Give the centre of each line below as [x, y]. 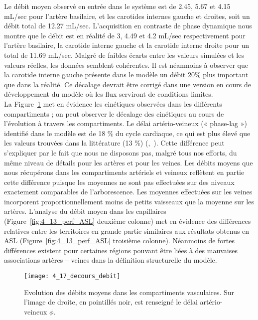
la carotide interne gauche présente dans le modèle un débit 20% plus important [126, 75]
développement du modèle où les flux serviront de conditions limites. [109, 94]
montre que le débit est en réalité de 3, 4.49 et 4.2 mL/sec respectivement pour [125, 35]
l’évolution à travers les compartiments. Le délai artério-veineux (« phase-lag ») [126, 123]
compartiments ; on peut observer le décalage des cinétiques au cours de [114, 113]
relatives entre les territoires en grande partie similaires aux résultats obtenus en [127, 231]
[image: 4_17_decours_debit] [72, 276]
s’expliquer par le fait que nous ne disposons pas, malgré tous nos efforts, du [121, 152]
